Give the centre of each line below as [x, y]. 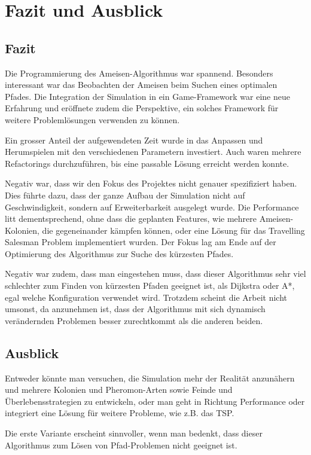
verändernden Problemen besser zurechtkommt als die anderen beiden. [134, 320]
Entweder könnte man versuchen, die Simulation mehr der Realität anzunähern [150, 378]
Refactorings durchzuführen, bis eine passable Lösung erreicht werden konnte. [147, 163]
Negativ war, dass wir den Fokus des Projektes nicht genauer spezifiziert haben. [151, 183]
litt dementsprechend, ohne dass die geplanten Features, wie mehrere [131, 219]
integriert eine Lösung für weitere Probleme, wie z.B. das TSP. [120, 413]
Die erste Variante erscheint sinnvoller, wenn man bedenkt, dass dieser [134, 433]
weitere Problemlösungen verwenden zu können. [92, 119]
